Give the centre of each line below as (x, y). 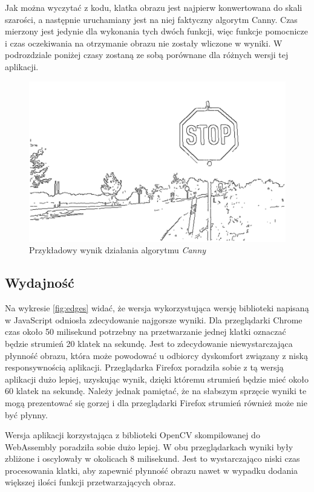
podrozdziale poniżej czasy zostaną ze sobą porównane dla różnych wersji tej (147, 55)
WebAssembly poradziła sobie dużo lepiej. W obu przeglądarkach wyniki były (149, 446)
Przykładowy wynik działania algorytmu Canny (118, 250)
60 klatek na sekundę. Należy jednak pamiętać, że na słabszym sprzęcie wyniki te (156, 391)
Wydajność (40, 283)
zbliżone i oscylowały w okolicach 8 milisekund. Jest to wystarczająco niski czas (152, 458)
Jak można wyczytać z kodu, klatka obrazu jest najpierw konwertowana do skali (154, 7)
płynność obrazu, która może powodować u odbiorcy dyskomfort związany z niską (156, 355)
